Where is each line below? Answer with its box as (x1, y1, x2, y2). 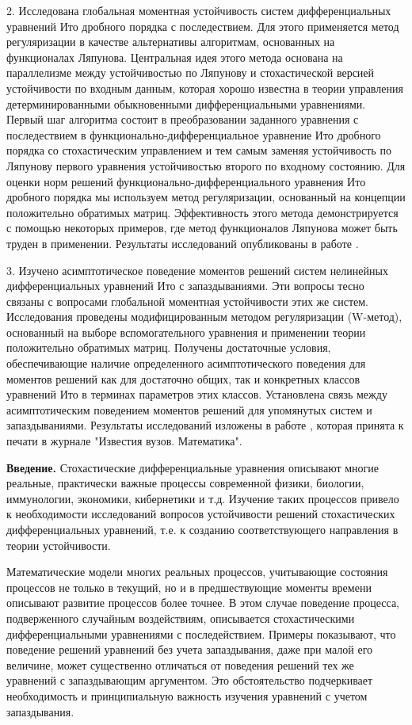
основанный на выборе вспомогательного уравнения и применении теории (6, 323, 366, 340)
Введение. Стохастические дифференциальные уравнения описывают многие (6, 459, 380, 475)
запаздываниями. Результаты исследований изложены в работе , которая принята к (6, 417, 404, 433)
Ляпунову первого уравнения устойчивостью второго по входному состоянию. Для (6, 157, 406, 174)
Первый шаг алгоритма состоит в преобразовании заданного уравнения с (6, 111, 359, 128)
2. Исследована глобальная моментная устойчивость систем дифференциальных (6, 2, 391, 18)
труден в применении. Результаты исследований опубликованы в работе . (6, 235, 359, 251)
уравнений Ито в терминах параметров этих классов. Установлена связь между (6, 386, 387, 403)
